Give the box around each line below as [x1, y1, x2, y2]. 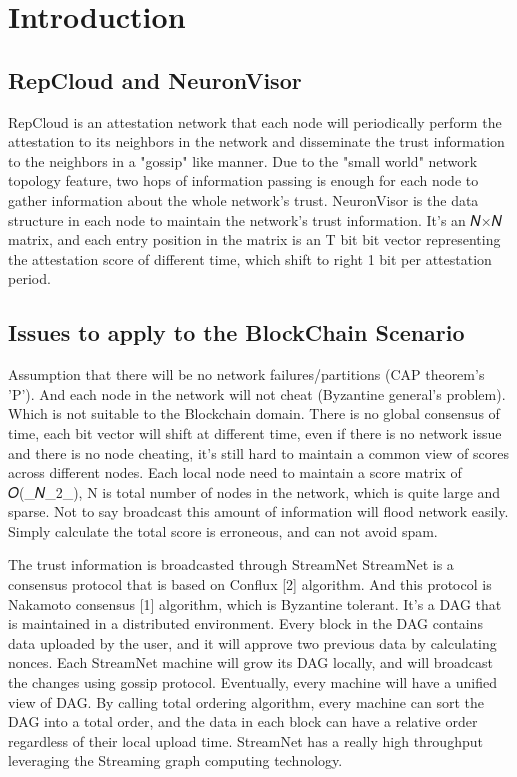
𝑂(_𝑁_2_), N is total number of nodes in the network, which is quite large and [8, 481, 501, 502]
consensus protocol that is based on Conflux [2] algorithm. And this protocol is [8, 574, 492, 595]
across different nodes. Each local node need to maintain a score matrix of [8, 462, 462, 483]
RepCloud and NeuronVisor [8, 64, 302, 95]
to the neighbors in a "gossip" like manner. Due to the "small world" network [8, 150, 478, 171]
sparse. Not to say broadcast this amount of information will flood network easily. [8, 501, 509, 522]
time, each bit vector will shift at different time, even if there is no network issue [8, 422, 502, 443]
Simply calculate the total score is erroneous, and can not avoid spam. [8, 520, 438, 541]
